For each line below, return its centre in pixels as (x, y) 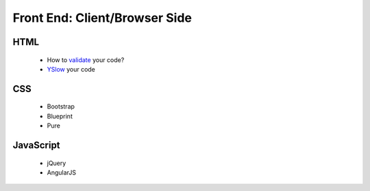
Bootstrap (61, 106)
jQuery (57, 163)
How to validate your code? (86, 60)
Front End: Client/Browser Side (102, 18)
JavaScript (37, 145)
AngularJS (62, 172)
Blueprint (60, 116)
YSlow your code (71, 69)
